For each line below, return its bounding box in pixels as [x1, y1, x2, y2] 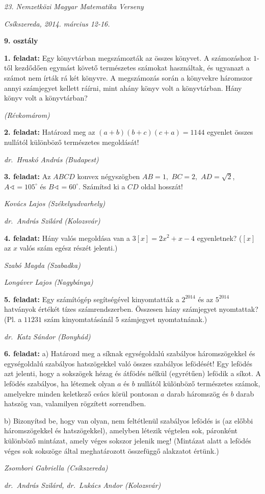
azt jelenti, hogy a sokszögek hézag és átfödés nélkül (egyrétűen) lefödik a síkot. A [4, 368, 261, 379]
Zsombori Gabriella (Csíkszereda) [4, 462, 108, 473]
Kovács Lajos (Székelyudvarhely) [4, 198, 105, 209]
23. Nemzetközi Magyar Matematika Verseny [4, 1, 144, 11]
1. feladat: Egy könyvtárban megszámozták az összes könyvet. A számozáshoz [4, 52, 251, 63]
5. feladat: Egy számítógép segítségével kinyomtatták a [4, 293, 179, 304]
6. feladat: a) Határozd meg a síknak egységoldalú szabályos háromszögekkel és [4, 348, 255, 359]
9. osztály [4, 35, 38, 46]
